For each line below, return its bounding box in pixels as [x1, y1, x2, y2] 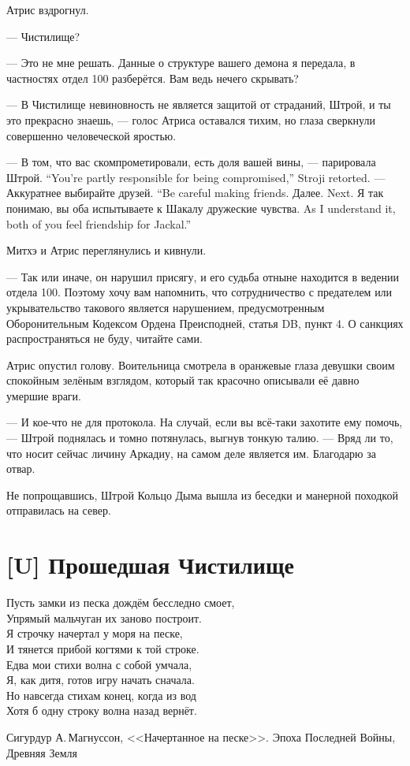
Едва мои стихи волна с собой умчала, [6, 656, 192, 672]
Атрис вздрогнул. [6, 2, 89, 17]
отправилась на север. [6, 502, 111, 519]
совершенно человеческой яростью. [6, 127, 177, 143]
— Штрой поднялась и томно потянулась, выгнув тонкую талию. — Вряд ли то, [6, 429, 393, 446]
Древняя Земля [6, 744, 77, 760]
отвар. [6, 460, 35, 477]
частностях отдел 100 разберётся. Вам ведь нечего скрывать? [6, 69, 299, 86]
